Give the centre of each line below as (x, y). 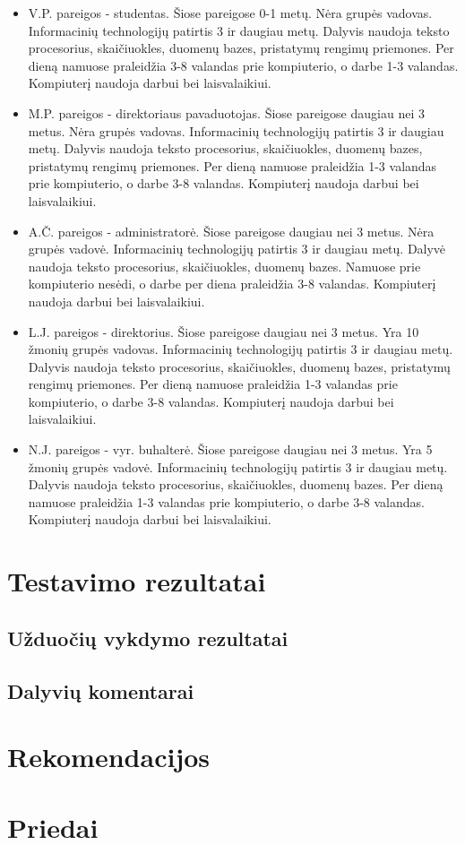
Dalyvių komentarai (101, 690)
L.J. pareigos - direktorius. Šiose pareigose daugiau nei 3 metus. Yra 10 (224, 331)
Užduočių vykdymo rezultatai (148, 638)
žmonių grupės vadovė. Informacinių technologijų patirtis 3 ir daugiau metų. (238, 466)
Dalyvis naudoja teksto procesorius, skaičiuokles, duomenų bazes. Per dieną (236, 484)
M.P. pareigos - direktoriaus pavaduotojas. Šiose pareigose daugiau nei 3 (226, 112)
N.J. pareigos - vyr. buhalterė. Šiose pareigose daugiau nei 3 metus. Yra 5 (230, 449)
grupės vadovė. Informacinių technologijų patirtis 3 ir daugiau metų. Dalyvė (237, 249)
